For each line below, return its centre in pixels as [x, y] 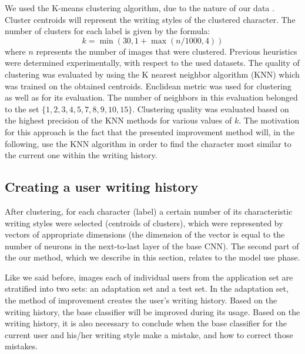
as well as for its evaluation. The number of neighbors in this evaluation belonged [151, 97]
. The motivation [269, 120]
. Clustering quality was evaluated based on [211, 108]
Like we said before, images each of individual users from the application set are [149, 277]
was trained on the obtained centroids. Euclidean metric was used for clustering [148, 86]
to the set [22, 108]
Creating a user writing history [102, 187]
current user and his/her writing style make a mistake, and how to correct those [149, 334]
